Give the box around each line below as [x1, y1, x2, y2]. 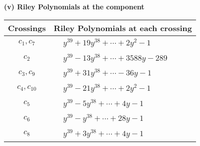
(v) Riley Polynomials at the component [4, 1, 145, 11]
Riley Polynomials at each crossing [53, 22, 192, 34]
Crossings [8, 22, 46, 34]
